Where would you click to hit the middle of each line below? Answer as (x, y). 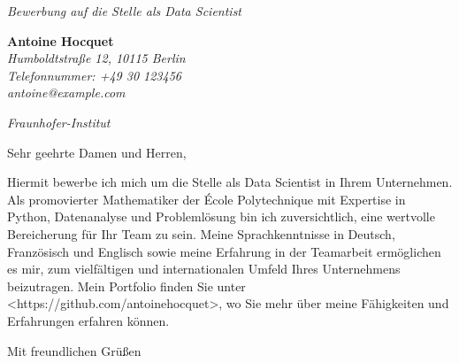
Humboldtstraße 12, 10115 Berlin (96, 58)
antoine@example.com (66, 93)
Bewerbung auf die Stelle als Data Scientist (125, 11)
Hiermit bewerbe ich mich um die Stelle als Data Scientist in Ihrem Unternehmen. (230, 182)
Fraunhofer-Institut (59, 122)
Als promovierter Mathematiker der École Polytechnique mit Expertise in (207, 199)
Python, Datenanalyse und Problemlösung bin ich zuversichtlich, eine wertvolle (221, 216)
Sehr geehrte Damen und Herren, (97, 152)
